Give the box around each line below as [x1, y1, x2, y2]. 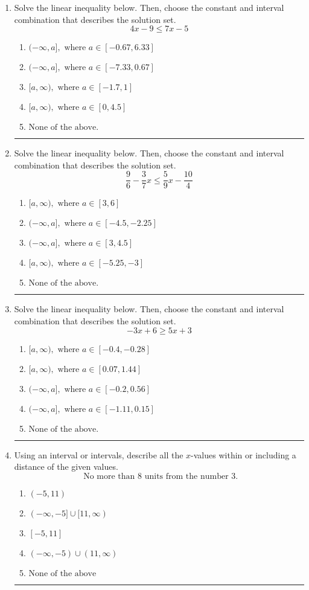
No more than [83, 472, 135, 481]
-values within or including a [191, 448, 296, 461]
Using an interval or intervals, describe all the [14, 448, 183, 461]
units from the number [144, 472, 229, 481]
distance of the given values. [14, 460, 118, 473]
